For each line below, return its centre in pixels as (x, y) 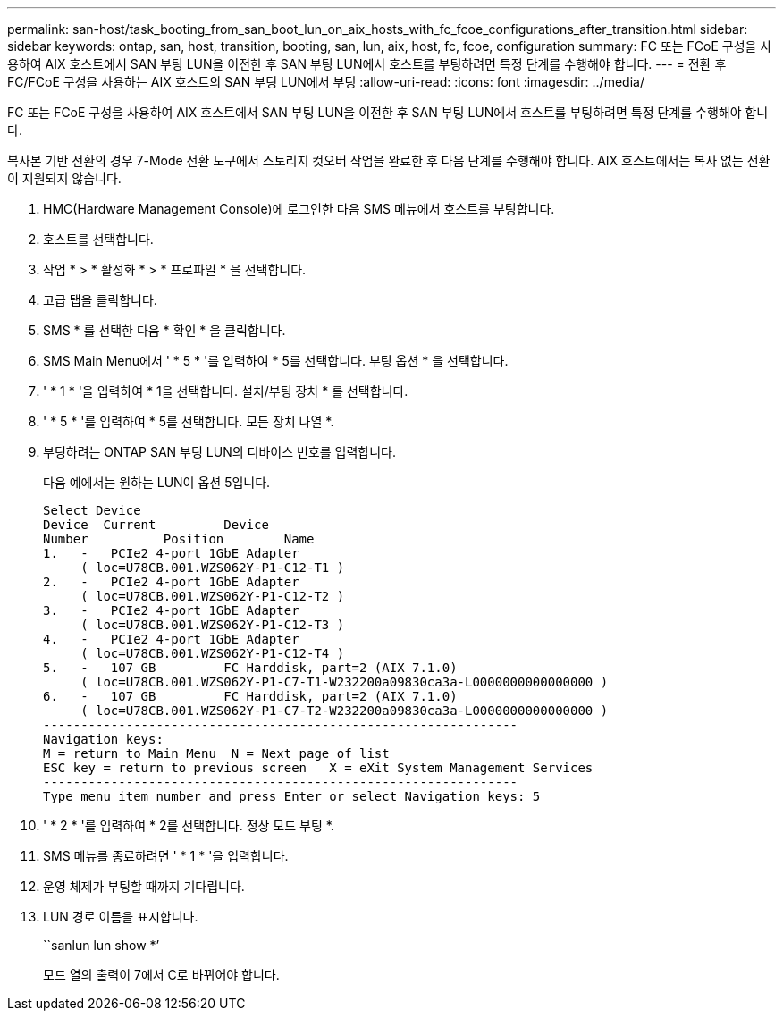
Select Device (92, 510)
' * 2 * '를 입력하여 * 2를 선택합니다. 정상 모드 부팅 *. (189, 825)
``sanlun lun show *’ (101, 945)
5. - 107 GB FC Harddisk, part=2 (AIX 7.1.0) (250, 668)
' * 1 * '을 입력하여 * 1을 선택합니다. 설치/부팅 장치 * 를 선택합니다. (226, 391)
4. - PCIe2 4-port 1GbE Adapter (171, 639)
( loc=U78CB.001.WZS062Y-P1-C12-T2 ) (213, 596)
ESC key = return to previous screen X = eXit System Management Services (318, 768)
